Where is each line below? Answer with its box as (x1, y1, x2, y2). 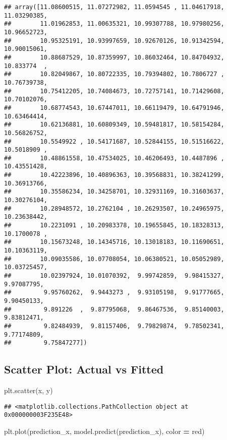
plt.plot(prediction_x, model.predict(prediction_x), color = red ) (4, 426, 205, 436)
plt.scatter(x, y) (4, 385, 53, 396)
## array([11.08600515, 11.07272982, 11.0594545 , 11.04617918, (4, 4, 224, 11)
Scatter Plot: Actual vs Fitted (4, 361, 164, 377)
